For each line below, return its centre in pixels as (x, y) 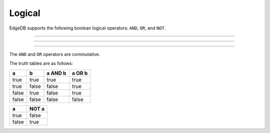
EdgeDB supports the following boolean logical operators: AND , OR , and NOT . (87, 28)
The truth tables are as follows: (41, 63)
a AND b (56, 73)
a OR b (80, 73)
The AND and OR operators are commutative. (55, 54)
